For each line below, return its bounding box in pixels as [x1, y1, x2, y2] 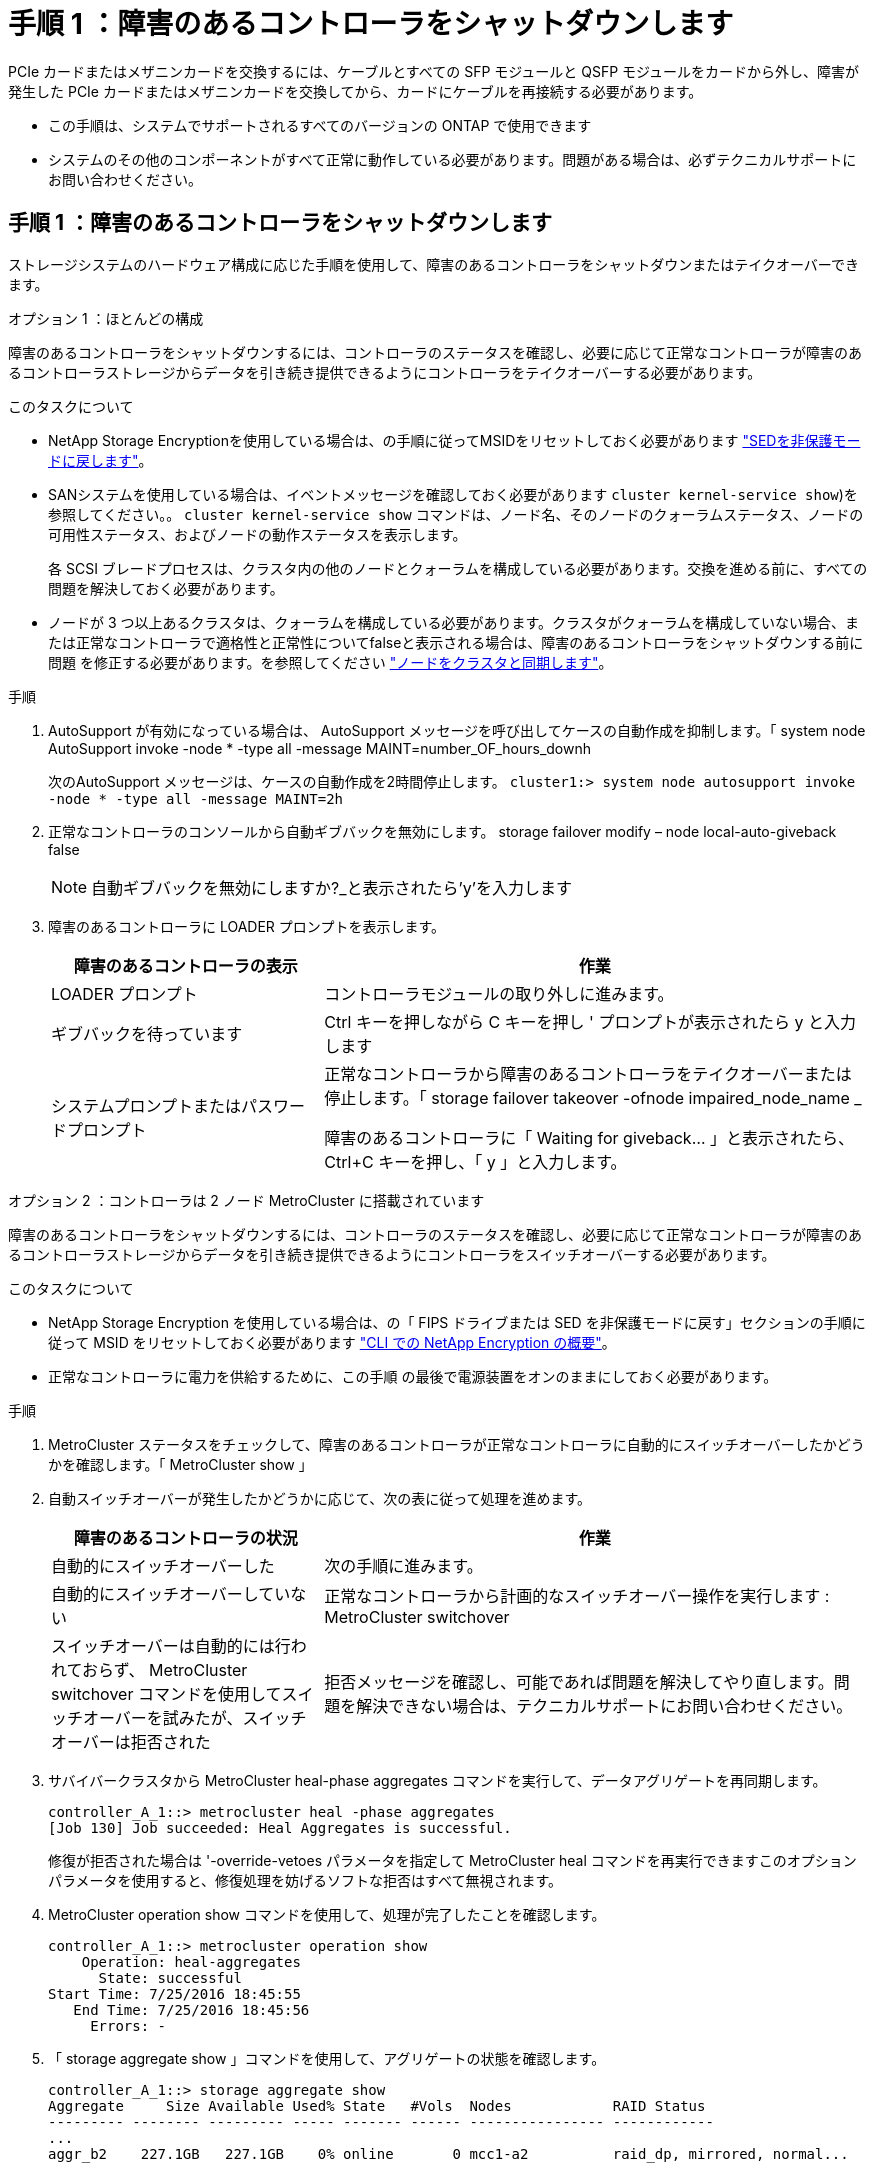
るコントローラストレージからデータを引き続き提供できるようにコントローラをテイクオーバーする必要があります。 [8, 363, 762, 381]
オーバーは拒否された [51, 1731, 211, 1752]
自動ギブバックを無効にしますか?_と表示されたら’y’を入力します [91, 877, 572, 898]
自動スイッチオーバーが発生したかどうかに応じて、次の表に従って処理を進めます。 [48, 1489, 592, 1507]
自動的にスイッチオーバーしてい [51, 1583, 291, 1604]
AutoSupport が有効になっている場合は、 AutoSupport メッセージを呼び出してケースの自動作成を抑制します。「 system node [48, 721, 866, 739]
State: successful [98, 1969, 242, 1986]
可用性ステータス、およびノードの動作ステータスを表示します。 [48, 525, 467, 543]
